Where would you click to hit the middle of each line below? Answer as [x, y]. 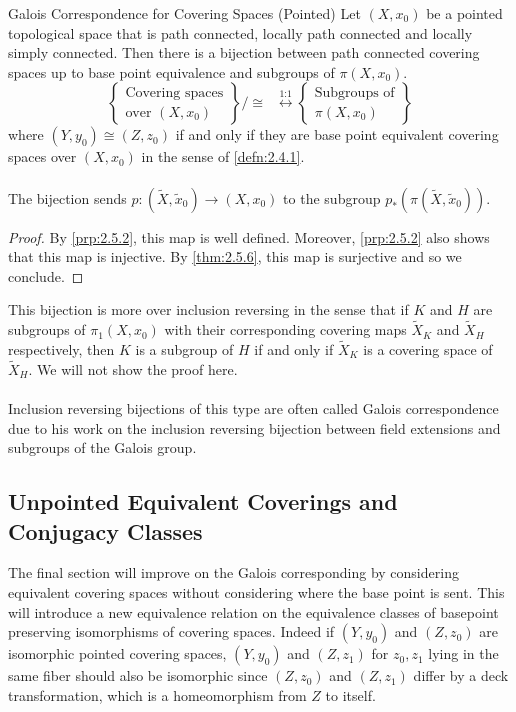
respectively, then [61, 348]
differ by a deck [461, 675]
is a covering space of [428, 348]
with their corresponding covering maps [285, 329]
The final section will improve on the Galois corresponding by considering [233, 572]
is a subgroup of [184, 348]
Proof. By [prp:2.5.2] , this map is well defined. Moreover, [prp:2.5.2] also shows [249, 236]
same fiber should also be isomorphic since [138, 675]
